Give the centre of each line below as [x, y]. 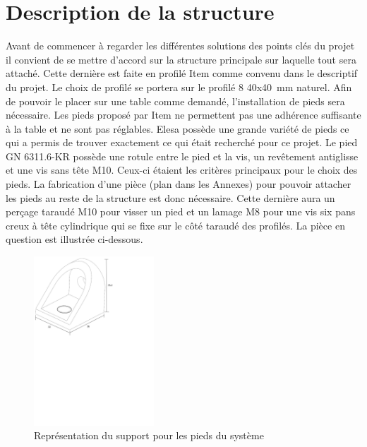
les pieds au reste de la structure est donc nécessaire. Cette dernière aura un [170, 197]
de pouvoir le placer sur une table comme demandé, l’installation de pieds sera [175, 101]
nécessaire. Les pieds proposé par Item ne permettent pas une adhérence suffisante [183, 115]
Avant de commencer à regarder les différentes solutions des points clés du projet [180, 46]
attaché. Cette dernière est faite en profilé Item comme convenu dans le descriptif [182, 73]
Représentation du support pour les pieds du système [149, 435]
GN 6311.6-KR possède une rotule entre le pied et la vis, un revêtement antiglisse [182, 156]
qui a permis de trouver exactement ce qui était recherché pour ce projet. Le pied [182, 142]
